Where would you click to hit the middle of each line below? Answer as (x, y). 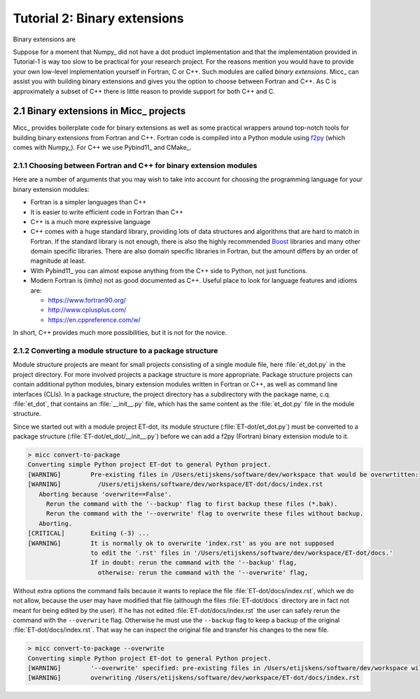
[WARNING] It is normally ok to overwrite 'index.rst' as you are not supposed (181, 543)
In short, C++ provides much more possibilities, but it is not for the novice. (120, 333)
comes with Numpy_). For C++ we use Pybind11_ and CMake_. (102, 148)
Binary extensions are (44, 39)
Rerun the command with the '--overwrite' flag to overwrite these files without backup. (205, 514)
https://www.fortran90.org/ (87, 300)
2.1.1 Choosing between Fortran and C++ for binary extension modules (135, 165)
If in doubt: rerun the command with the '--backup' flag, (194, 563)
